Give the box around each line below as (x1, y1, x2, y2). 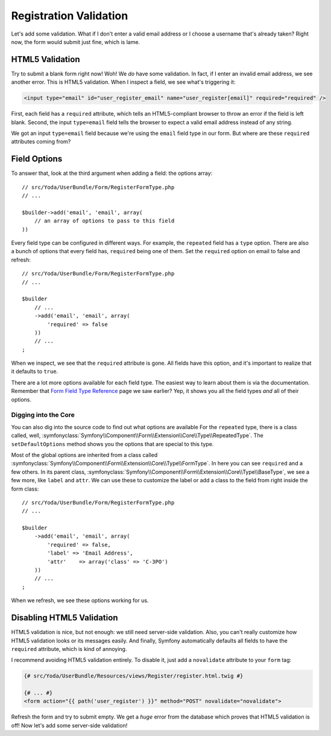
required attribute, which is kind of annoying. (11, 645, 127, 652)
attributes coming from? (11, 138, 71, 145)
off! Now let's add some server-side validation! (11, 722, 128, 729)
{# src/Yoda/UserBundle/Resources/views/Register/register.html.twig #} (24, 673, 244, 679)
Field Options (11, 154, 63, 164)
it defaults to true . (11, 368, 58, 375)
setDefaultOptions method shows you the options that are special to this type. (11, 440, 214, 447)
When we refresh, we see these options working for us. (11, 597, 149, 604)
